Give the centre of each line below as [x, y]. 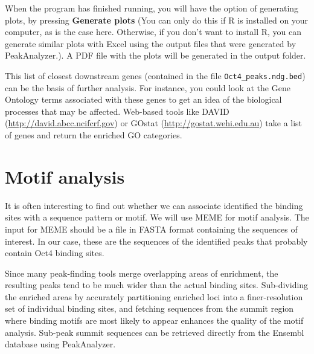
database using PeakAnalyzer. [60, 344]
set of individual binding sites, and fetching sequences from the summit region [149, 308]
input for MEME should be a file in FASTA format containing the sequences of [151, 229]
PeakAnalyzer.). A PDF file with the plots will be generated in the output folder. [155, 55]
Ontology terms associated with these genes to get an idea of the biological [143, 99]
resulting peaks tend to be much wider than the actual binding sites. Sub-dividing [157, 285]
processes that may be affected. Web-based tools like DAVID [117, 111]
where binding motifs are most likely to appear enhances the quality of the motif [154, 320]
